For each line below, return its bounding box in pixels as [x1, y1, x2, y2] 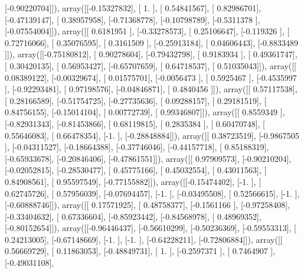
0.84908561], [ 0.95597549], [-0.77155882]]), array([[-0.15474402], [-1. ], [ [5, 175, 261, 187]
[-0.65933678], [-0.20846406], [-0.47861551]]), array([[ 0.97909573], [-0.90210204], [5, 152, 292, 164]
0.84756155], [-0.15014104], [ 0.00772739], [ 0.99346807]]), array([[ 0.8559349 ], [5, 106, 285, 118]
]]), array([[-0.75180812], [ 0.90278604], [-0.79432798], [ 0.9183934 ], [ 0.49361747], [5, 48, 298, 60]
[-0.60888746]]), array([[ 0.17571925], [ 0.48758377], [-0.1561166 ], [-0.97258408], [5, 199, 290, 211]
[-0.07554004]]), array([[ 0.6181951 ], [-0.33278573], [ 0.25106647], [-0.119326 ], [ [5, 25, 290, 37]
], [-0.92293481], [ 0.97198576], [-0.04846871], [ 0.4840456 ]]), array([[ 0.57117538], [5, 83, 298, 95]
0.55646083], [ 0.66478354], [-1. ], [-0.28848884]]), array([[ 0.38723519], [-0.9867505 [5, 129, 299, 141]
